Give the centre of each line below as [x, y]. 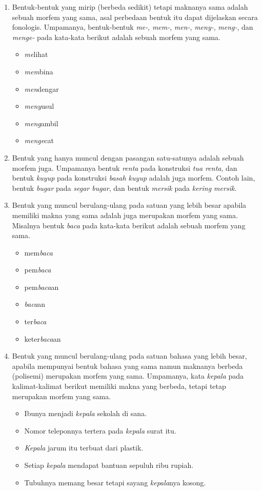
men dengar [42, 89]
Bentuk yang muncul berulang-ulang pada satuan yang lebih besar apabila [129, 205]
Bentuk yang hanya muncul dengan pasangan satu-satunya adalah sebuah [128, 157]
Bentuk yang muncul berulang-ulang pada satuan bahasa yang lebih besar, [129, 356]
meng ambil [41, 123]
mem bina [39, 71]
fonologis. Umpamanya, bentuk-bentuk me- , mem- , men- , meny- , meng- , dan [133, 27]
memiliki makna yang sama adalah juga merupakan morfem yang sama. [125, 215]
